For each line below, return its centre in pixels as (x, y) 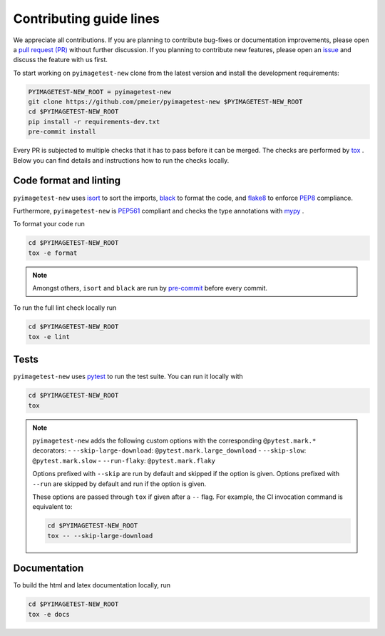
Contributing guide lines (87, 19)
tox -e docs (49, 614)
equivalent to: (52, 507)
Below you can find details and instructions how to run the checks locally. (121, 160)
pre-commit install (62, 132)
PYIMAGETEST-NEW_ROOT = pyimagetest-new (99, 92)
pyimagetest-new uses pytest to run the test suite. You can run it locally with (128, 377)
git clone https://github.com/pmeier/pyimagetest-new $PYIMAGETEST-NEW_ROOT (165, 102)
